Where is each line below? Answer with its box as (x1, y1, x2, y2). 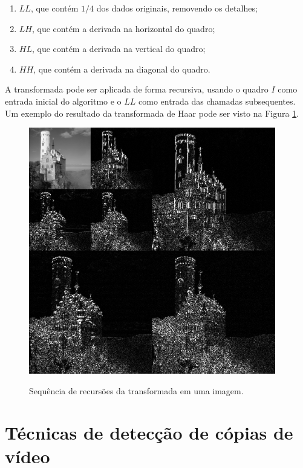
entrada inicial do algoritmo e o (5, 94, 122, 107)
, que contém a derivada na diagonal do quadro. (33, 62, 210, 75)
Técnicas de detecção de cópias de (5, 420, 293, 444)
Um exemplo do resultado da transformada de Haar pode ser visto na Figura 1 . (5, 106, 299, 119)
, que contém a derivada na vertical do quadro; (31, 42, 206, 55)
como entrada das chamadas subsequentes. (138, 94, 296, 107)
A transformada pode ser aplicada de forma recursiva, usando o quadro (5, 83, 269, 96)
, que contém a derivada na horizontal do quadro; (31, 22, 215, 34)
